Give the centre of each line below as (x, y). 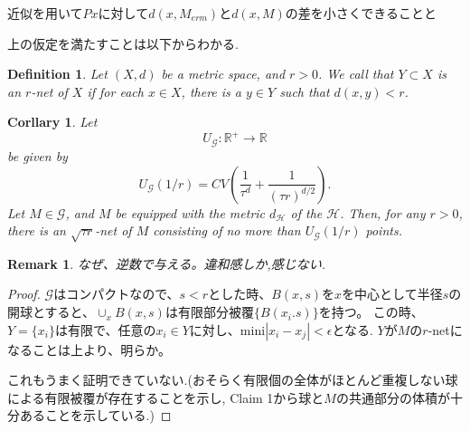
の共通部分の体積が (393, 397)
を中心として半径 (392, 294)
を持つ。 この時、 (371, 312)
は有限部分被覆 (209, 312)
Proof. (24, 294)
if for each (115, 91)
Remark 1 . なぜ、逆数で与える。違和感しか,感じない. (166, 263)
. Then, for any (383, 212)
